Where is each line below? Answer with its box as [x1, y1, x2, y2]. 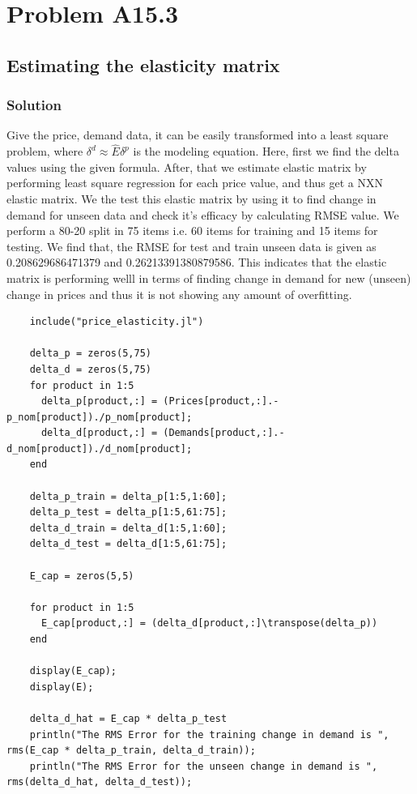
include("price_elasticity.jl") [29, 316, 204, 328]
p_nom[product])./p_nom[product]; [6, 411, 193, 423]
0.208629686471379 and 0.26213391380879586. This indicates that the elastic [6, 254, 387, 271]
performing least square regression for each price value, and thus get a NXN [6, 174, 383, 191]
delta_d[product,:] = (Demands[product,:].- [40, 427, 285, 439]
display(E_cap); [29, 665, 117, 677]
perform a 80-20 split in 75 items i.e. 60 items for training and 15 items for [6, 222, 378, 239]
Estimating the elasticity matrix [6, 52, 280, 77]
